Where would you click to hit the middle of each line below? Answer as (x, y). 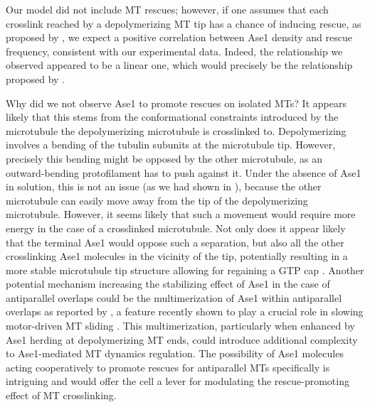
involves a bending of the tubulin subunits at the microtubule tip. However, (171, 145)
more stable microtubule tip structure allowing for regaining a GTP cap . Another (185, 270)
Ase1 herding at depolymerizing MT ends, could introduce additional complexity (182, 339)
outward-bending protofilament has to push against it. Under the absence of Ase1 (184, 172)
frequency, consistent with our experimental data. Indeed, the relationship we (174, 51)
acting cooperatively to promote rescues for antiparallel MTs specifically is (168, 367)
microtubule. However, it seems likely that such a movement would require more (181, 214)
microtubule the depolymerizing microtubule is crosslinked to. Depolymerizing (176, 130)
